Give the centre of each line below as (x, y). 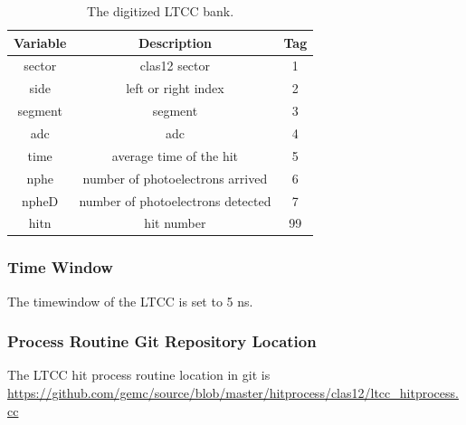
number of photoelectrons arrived (175, 178)
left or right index (175, 88)
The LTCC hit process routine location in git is (139, 375)
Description (175, 42)
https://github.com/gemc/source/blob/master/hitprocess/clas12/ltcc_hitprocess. (233, 393)
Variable (40, 42)
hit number (175, 223)
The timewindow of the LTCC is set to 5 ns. (130, 301)
